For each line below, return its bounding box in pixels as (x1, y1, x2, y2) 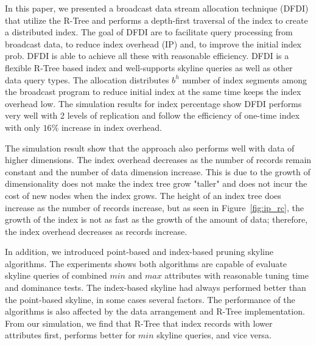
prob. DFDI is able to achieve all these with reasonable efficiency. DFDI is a (5, 49, 289, 62)
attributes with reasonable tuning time (164, 269, 309, 282)
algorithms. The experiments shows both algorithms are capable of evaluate (5, 257, 287, 270)
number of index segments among (182, 73, 307, 86)
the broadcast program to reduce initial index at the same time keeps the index (5, 85, 301, 98)
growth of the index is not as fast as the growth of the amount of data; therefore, (5, 213, 308, 226)
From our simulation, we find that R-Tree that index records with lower (5, 316, 273, 329)
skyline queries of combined (5, 269, 107, 282)
